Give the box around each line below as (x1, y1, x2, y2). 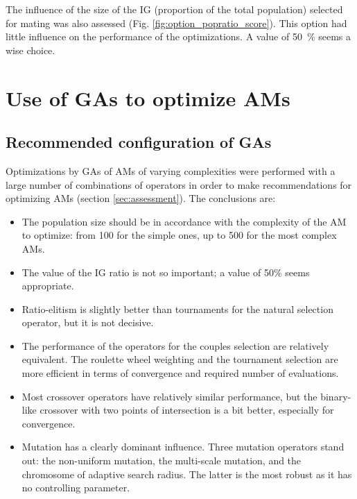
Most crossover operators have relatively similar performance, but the (21, 389, 317, 403)
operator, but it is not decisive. (21, 315, 154, 330)
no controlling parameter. (21, 480, 130, 495)
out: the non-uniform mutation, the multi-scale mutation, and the (21, 453, 302, 468)
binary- (320, 389, 351, 403)
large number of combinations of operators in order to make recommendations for (6, 177, 352, 192)
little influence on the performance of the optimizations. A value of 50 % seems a (6, 29, 351, 44)
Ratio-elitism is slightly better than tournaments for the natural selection (21, 301, 333, 316)
